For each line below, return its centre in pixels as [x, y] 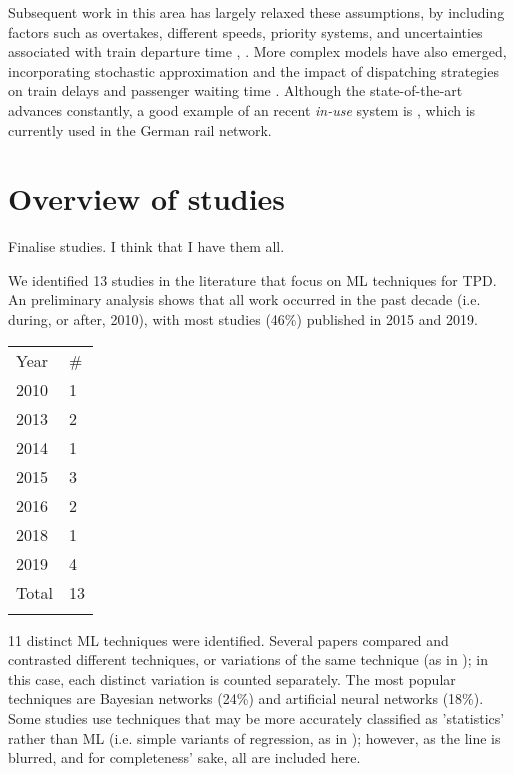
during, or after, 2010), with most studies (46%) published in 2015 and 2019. [243, 319]
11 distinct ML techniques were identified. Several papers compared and [228, 639]
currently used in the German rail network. [140, 129]
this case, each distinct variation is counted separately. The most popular [232, 678]
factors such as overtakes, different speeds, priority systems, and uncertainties [245, 31]
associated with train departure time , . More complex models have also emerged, [257, 51]
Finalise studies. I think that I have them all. [146, 246]
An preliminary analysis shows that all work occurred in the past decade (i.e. [244, 299]
